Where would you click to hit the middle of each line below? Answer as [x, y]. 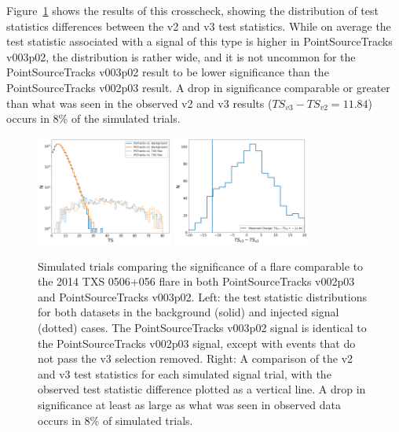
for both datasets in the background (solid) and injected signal [189, 312]
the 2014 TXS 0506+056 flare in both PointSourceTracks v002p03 [196, 281]
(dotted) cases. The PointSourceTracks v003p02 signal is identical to [202, 327]
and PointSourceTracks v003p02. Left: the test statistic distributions [203, 296]
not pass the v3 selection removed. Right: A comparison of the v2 [196, 358]
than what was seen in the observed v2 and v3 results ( [139, 103]
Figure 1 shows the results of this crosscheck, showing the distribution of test [192, 10]
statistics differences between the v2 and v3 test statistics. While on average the [199, 26]
